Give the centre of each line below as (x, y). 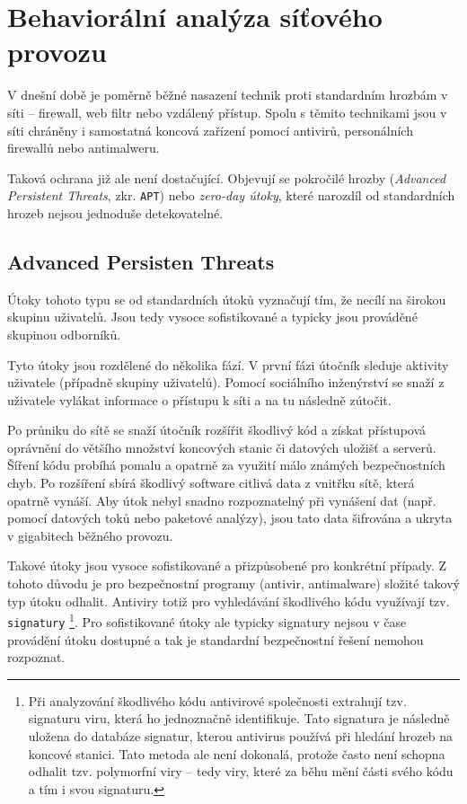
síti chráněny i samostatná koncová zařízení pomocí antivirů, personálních (210, 130)
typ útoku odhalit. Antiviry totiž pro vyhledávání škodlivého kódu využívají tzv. (229, 601)
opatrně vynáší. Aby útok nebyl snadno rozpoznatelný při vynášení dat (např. (222, 500)
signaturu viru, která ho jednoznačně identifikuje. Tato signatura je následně (239, 718)
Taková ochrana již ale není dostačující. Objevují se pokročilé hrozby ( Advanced (227, 177)
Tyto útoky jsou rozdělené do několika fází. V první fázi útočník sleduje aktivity (228, 364)
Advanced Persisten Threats (141, 261)
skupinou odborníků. (64, 334)
